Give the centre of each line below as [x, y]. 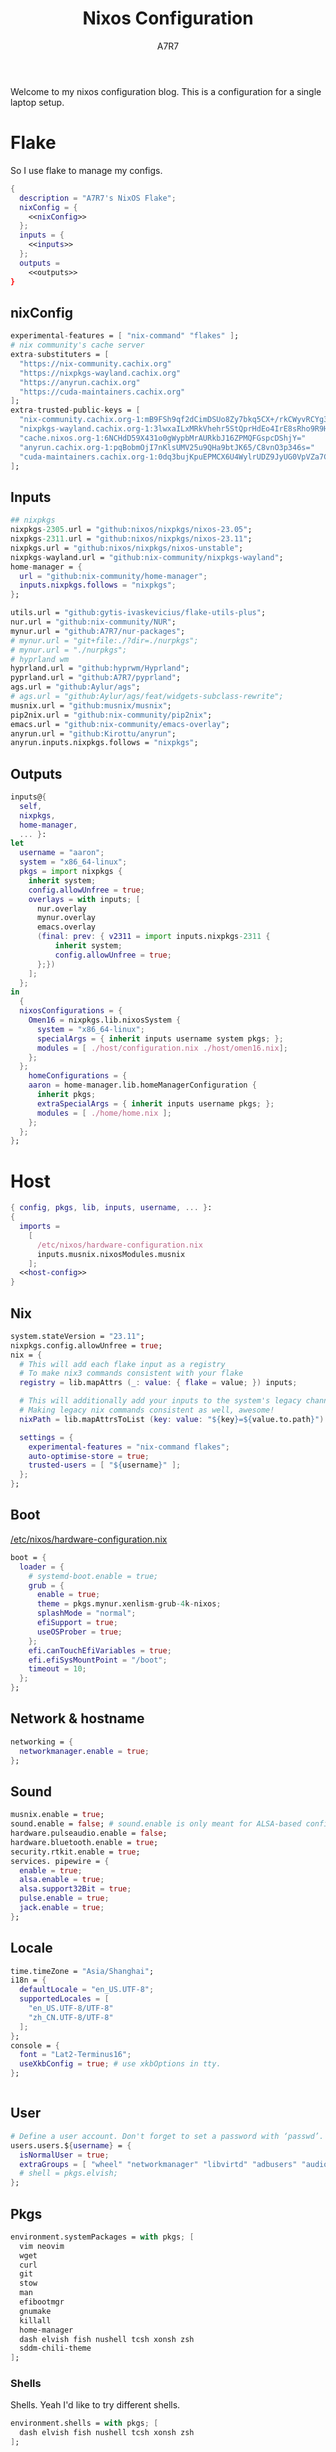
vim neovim [42, 2246]
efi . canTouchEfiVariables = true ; [100, 1650]
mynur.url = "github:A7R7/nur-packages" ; [98, 631]
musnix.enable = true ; [57, 1815]
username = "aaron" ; [62, 853]
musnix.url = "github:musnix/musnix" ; [91, 705]
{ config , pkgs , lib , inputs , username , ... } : [111, 1208]
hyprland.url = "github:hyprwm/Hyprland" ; [100, 668]
